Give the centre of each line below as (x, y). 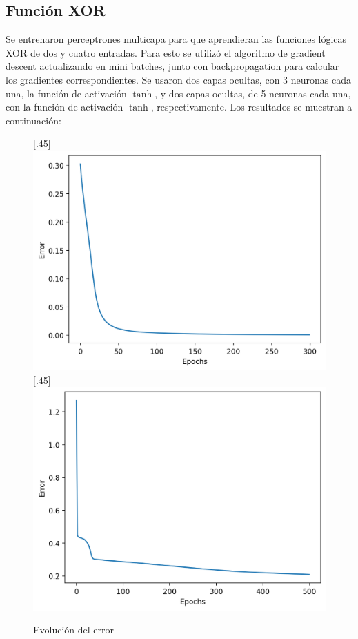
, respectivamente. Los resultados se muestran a (251, 107)
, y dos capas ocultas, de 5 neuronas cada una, (253, 93)
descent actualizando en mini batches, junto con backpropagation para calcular (172, 66)
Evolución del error (73, 630)
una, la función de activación (66, 93)
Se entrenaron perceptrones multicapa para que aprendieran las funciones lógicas (176, 39)
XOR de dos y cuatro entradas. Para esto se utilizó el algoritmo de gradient (166, 52)
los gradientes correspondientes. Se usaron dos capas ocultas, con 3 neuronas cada (178, 79)
